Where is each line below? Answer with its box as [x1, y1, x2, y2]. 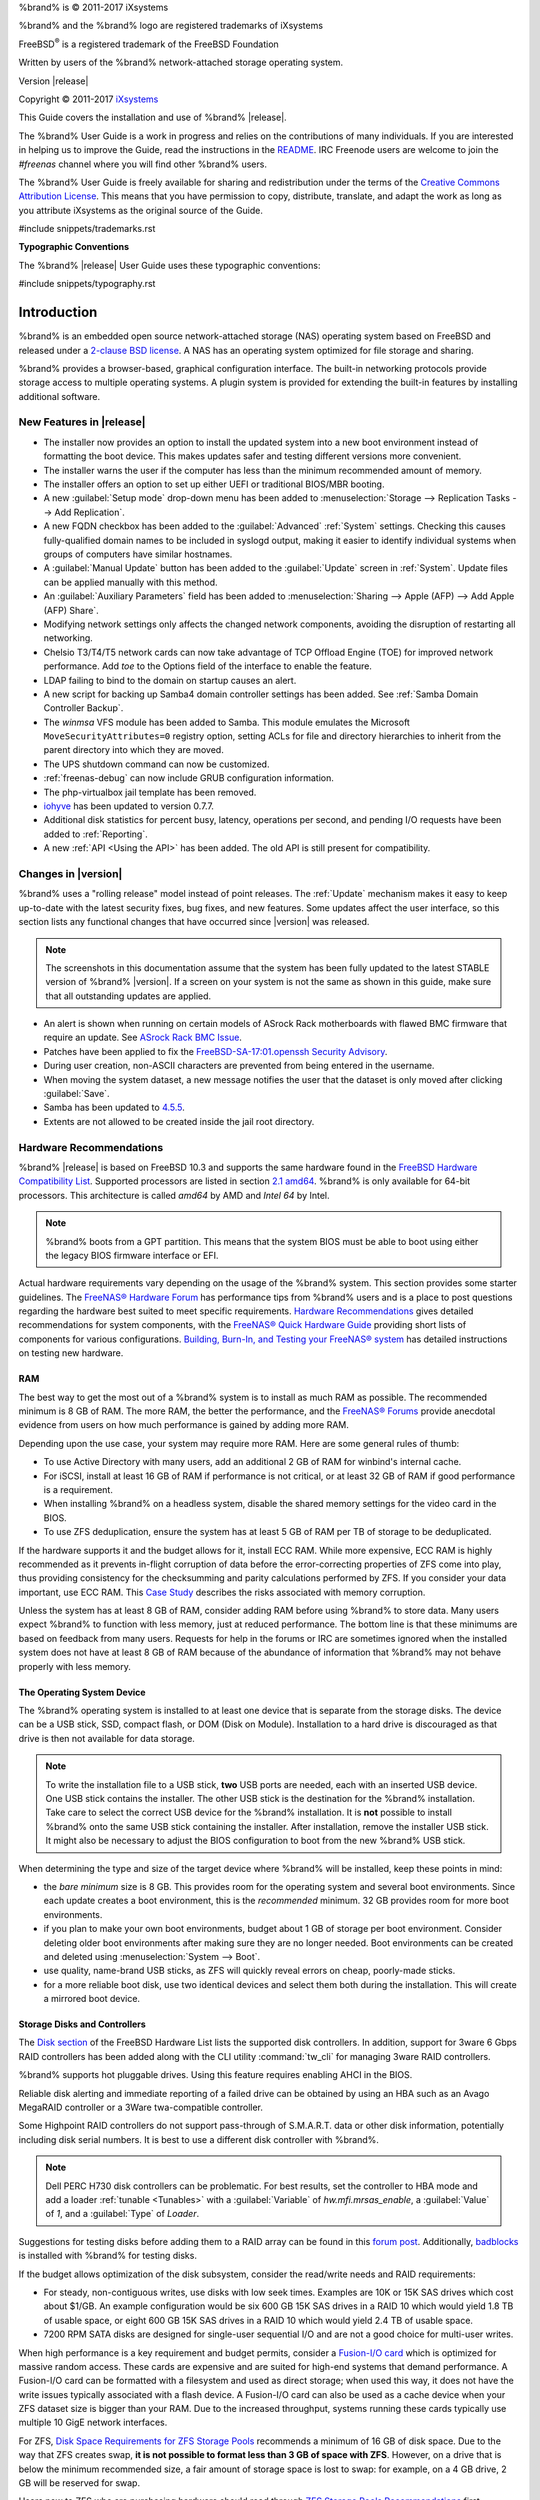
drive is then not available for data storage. [18, 1732, 195, 1744]
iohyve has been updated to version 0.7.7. [43, 800, 215, 812]
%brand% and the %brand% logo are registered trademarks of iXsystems [18, 20, 324, 32]
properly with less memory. [18, 1660, 132, 1672]
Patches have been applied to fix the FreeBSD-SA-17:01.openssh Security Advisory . [43, 1045, 388, 1057]
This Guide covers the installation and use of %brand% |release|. [18, 111, 287, 124]
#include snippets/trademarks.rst [18, 223, 156, 235]
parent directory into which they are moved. [43, 744, 224, 756]
